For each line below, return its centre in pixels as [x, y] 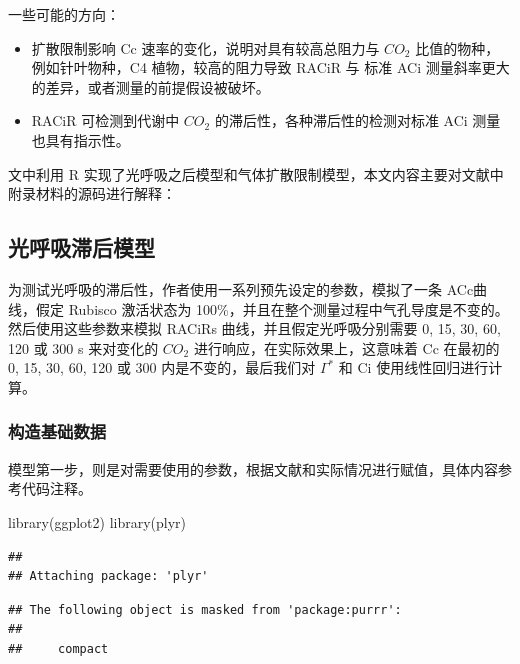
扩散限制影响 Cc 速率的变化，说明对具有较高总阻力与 [205, 47]
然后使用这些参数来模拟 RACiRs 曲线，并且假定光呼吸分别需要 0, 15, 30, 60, [254, 328]
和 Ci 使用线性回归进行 [413, 367]
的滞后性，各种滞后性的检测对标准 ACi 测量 [357, 120]
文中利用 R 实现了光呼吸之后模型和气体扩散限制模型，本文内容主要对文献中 [256, 173]
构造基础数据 [57, 431]
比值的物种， [457, 47]
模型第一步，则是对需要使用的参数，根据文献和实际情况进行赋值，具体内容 [253, 468]
